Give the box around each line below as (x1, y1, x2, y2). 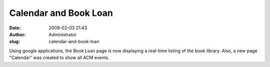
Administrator (48, 31, 77, 37)
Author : (9, 31, 26, 37)
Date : (9, 25, 21, 31)
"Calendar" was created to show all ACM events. (9, 55, 109, 61)
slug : (9, 39, 20, 45)
